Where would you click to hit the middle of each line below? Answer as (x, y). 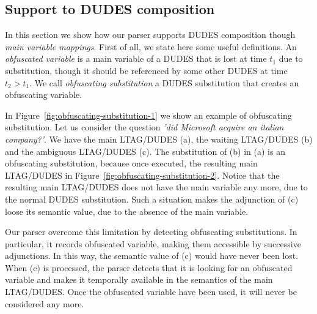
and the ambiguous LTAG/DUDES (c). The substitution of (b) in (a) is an (145, 151)
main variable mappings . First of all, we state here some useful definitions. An (151, 46)
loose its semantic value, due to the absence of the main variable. (127, 211)
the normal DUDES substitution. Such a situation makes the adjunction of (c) (152, 199)
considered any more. (45, 303)
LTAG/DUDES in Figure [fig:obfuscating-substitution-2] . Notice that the (142, 175)
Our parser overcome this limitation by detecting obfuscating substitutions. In (151, 232)
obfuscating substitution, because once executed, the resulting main (131, 163)
